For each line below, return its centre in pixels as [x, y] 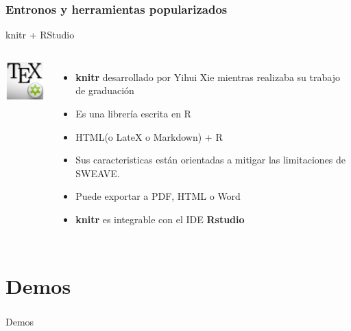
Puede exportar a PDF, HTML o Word [158, 196]
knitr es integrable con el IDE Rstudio [160, 219]
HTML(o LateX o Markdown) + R [149, 136]
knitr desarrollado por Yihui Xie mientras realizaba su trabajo [208, 77]
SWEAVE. [98, 173]
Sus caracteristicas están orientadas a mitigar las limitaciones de [211, 160]
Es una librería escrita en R [133, 113]
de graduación [105, 90]
